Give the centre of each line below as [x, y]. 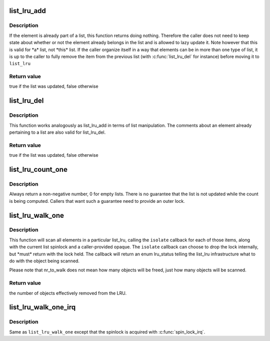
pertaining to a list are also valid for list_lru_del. [57, 132]
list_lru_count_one [38, 169]
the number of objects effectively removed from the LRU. [68, 293]
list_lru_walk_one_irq [42, 307]
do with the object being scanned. [44, 261]
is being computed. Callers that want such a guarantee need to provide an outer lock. [97, 201]
